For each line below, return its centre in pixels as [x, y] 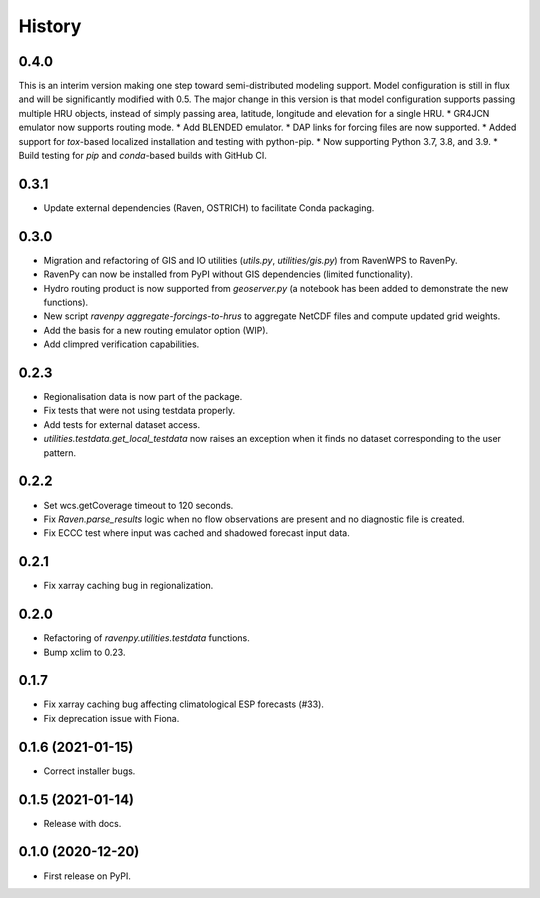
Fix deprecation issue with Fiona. [111, 718]
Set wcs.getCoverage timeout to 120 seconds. [138, 505]
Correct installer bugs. [89, 771]
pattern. [60, 452]
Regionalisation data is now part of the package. [143, 397]
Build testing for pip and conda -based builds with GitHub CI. [142, 156]
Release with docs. [82, 823]
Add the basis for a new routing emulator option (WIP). [156, 330]
